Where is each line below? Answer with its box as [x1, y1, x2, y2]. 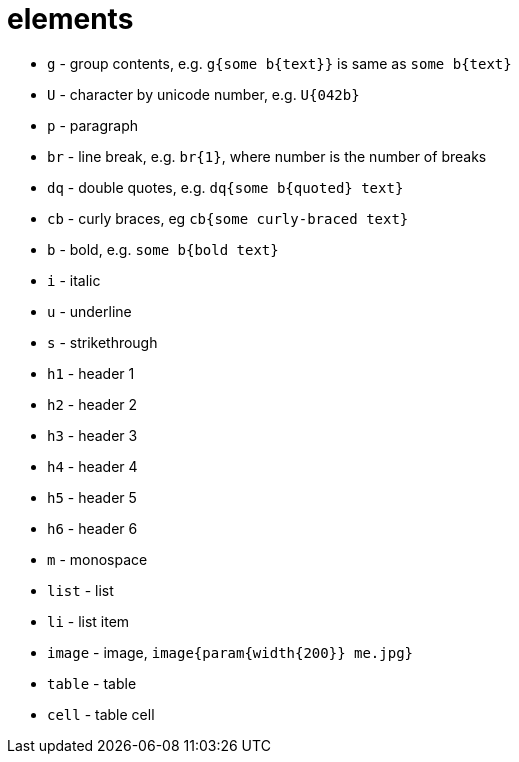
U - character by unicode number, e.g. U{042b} [47, 85, 360, 103]
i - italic [47, 271, 101, 289]
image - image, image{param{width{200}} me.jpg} [47, 643, 414, 661]
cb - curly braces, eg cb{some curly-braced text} [47, 209, 409, 227]
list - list [47, 581, 114, 599]
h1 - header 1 [47, 364, 135, 382]
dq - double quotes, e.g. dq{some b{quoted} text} [47, 178, 404, 196]
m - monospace [47, 550, 148, 568]
